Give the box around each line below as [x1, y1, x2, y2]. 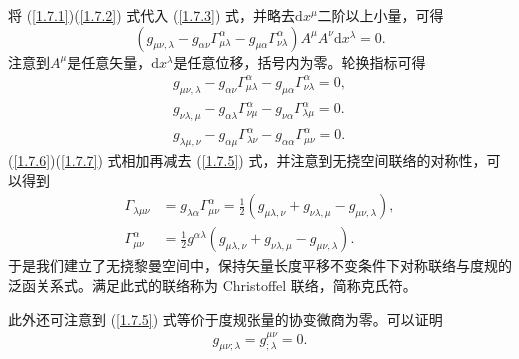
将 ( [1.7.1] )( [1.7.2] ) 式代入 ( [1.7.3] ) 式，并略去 [8, 5, 296, 25]
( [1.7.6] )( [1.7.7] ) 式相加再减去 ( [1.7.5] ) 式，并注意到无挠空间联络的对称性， [8, 150, 487, 171]
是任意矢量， [67, 51, 152, 72]
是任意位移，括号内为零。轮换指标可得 [173, 51, 426, 72]
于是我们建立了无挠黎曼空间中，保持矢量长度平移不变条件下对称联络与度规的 [8, 255, 512, 276]
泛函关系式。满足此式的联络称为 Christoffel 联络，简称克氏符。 [8, 275, 417, 296]
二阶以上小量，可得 [317, 5, 444, 25]
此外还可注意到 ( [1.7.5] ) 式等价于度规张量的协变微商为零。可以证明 [8, 308, 443, 329]
